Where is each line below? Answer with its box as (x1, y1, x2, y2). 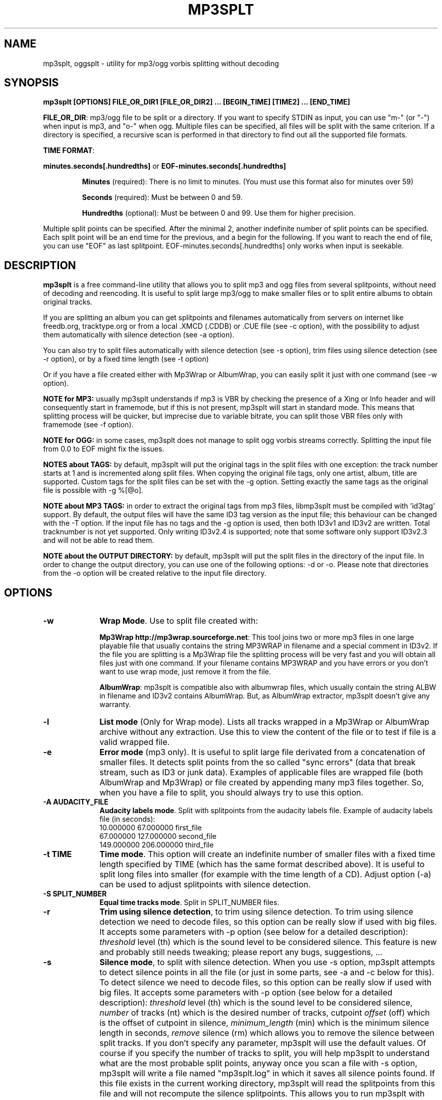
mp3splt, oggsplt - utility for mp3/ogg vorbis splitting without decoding (43, 59, 279, 68)
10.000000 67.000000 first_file (99, 823, 202, 832)
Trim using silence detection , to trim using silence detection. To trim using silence (99, 907, 413, 917)
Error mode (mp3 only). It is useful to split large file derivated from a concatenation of (99, 747, 425, 758)
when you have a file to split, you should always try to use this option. (99, 787, 364, 798)
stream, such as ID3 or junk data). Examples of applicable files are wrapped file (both (99, 767, 423, 778)
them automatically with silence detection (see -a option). (43, 330, 235, 339)
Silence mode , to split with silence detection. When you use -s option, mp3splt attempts (99, 957, 435, 968)
